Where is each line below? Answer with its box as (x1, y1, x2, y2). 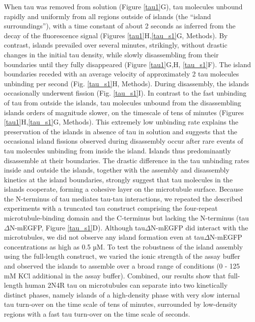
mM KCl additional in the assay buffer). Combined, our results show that (4, 270, 226, 280)
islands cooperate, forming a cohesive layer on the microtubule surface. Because (4, 184, 243, 194)
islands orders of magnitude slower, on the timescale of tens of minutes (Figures (4, 107, 244, 117)
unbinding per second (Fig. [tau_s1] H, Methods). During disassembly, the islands (4, 78, 249, 88)
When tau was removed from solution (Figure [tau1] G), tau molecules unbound (4, 1, 243, 11)
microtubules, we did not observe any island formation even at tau (4, 232, 204, 242)
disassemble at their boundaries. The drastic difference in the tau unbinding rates (4, 155, 250, 165)
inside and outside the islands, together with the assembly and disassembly (4, 165, 229, 175)
